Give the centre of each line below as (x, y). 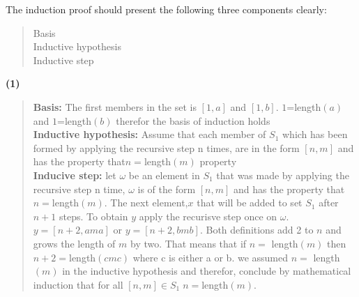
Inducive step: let (75, 175)
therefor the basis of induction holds (193, 120)
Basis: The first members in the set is (115, 106)
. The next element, (146, 203)
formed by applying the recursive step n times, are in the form (166, 147)
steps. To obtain (93, 216)
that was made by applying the (283, 175)
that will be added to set (250, 203)
